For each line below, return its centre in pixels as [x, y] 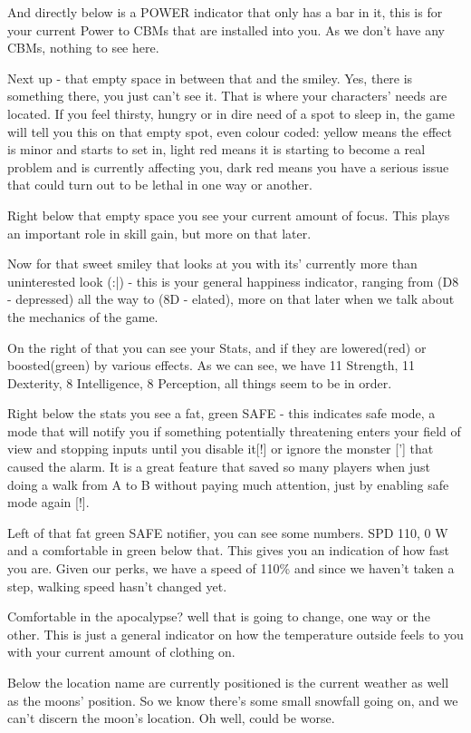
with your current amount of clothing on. [121, 652]
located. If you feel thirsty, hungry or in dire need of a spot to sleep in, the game [231, 113]
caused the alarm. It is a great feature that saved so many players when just [219, 467]
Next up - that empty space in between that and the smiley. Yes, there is [210, 78]
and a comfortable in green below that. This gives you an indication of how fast [228, 550]
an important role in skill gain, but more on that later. [159, 233]
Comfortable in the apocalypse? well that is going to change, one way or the [219, 616]
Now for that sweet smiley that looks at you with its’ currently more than [212, 264]
